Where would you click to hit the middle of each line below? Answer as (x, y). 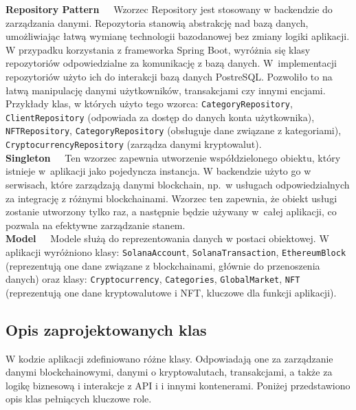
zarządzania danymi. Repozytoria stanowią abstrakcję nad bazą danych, (157, 22)
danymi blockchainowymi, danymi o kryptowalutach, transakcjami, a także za (169, 372)
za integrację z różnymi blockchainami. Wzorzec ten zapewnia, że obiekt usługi (171, 198)
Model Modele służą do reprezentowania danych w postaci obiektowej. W (167, 238)
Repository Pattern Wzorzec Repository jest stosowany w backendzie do (169, 9)
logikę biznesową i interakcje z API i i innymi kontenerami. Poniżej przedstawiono (178, 385)
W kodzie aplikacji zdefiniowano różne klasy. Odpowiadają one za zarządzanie (169, 358)
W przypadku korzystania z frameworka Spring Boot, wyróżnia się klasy (158, 49)
